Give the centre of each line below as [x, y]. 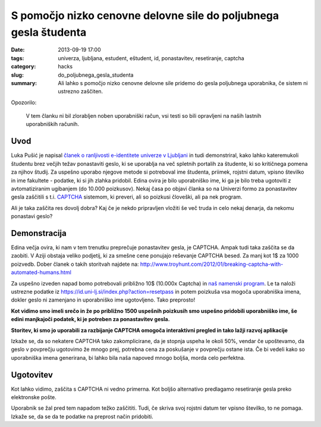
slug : [17, 75]
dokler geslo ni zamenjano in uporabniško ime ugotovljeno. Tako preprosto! [103, 300]
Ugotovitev [32, 375]
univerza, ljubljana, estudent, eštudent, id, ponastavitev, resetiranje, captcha [151, 58]
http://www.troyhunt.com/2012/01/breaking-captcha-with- [212, 264]
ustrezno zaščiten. [81, 92]
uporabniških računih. [53, 124]
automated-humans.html [41, 272]
